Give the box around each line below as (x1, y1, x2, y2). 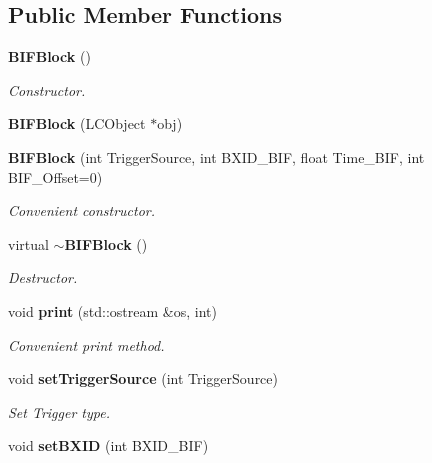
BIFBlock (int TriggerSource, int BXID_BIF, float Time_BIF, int (8, 146, 425, 167)
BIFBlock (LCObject (8, 113, 146, 134)
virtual (8, 233, 49, 254)
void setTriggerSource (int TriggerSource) (8, 368, 278, 389)
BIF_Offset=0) (8, 166, 103, 187)
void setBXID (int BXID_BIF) (8, 435, 209, 456)
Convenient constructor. (8, 200, 156, 221)
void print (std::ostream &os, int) (8, 300, 217, 321)
